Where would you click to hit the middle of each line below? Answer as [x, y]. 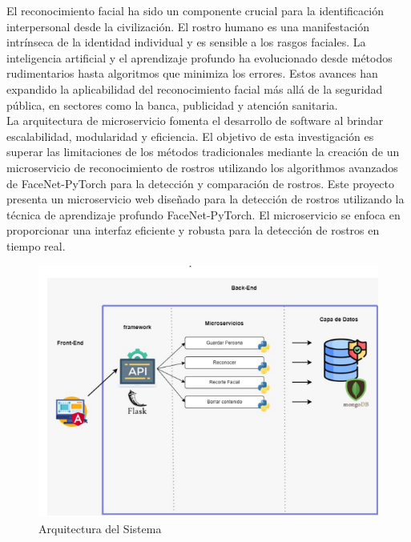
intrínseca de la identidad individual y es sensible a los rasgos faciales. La [186, 42]
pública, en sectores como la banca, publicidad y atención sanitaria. [172, 104]
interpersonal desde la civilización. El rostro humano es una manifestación [188, 26]
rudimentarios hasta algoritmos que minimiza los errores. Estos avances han [192, 73]
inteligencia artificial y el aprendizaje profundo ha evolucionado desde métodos [199, 57]
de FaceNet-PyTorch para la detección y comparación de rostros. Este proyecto [201, 183]
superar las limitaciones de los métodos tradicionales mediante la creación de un [203, 152]
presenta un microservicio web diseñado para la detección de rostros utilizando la [205, 199]
